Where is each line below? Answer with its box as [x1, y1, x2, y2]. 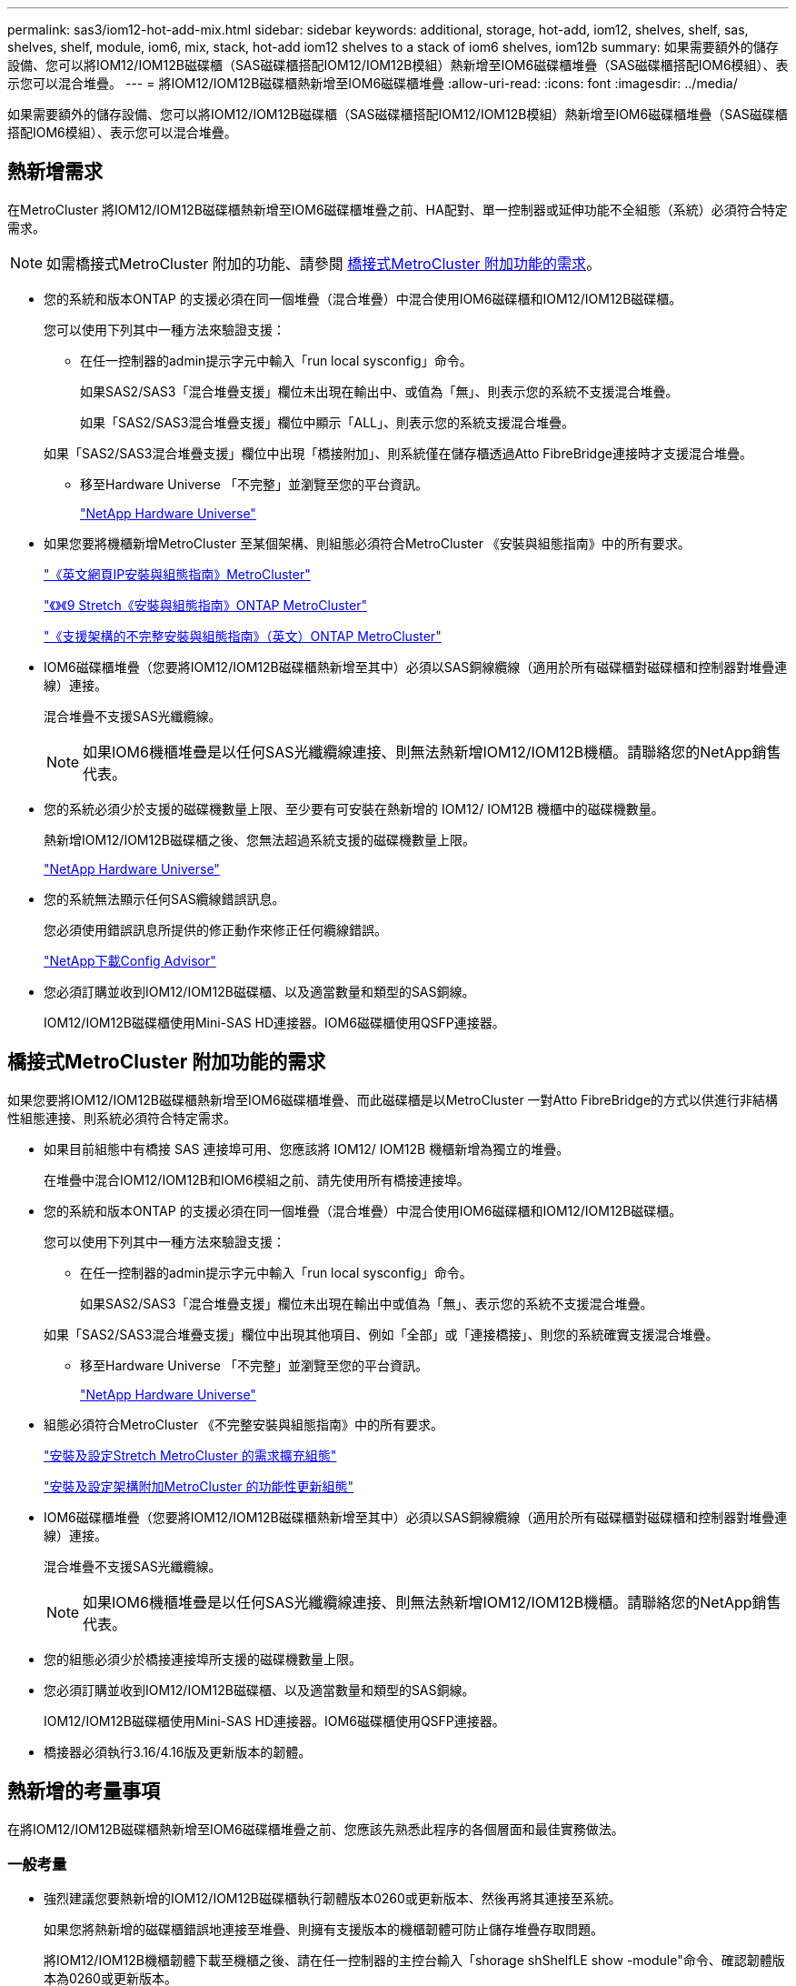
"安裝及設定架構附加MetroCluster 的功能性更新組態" [44, 1478, 353, 1494]
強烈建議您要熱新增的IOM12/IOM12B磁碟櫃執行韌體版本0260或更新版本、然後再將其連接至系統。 [44, 1891, 622, 1907]
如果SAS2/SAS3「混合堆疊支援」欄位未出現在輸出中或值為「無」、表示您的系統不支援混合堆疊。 [80, 1295, 653, 1311]
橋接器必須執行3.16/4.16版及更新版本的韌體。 [44, 1743, 312, 1760]
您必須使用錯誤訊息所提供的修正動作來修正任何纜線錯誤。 [44, 921, 387, 938]
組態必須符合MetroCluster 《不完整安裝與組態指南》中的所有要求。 [44, 1416, 443, 1432]
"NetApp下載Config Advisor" [44, 952, 216, 968]
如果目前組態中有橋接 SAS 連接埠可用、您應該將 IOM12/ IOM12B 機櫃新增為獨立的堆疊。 [44, 1140, 570, 1157]
